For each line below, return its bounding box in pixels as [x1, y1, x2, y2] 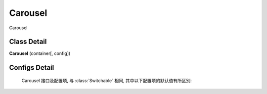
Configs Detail [9, 63, 54, 72]
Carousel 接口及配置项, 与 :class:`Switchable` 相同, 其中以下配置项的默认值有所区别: [21, 77, 192, 84]
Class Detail [9, 38, 47, 46]
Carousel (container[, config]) [9, 50, 71, 56]
